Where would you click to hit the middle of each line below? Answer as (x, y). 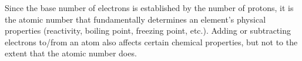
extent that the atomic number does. (71, 53)
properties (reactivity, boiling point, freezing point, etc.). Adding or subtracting (148, 31)
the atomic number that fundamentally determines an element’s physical (135, 19)
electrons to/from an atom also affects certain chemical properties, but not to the (151, 42)
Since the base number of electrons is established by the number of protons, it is (149, 8)
